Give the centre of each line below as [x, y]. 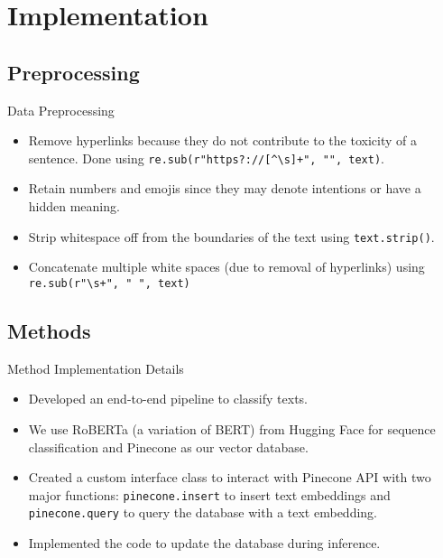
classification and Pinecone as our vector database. [168, 446]
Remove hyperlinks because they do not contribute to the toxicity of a [222, 140]
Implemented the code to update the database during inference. [204, 543]
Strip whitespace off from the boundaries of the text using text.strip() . [231, 236]
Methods [49, 330]
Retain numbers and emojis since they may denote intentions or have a [225, 188]
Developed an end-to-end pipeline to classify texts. [168, 399]
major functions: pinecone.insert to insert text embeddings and [209, 494]
